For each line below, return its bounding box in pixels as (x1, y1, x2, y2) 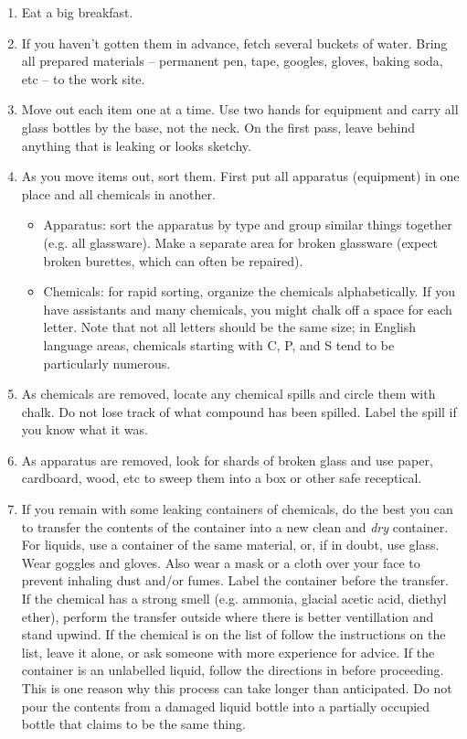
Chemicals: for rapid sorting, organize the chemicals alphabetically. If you (43, 282, 455, 301)
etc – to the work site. (21, 69, 145, 88)
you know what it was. (21, 420, 148, 439)
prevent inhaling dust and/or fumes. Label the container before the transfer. (21, 571, 449, 590)
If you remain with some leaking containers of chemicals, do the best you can (21, 499, 453, 519)
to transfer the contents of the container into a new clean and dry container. (21, 517, 449, 536)
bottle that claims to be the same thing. (21, 714, 246, 734)
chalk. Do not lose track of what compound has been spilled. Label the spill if (21, 402, 457, 421)
